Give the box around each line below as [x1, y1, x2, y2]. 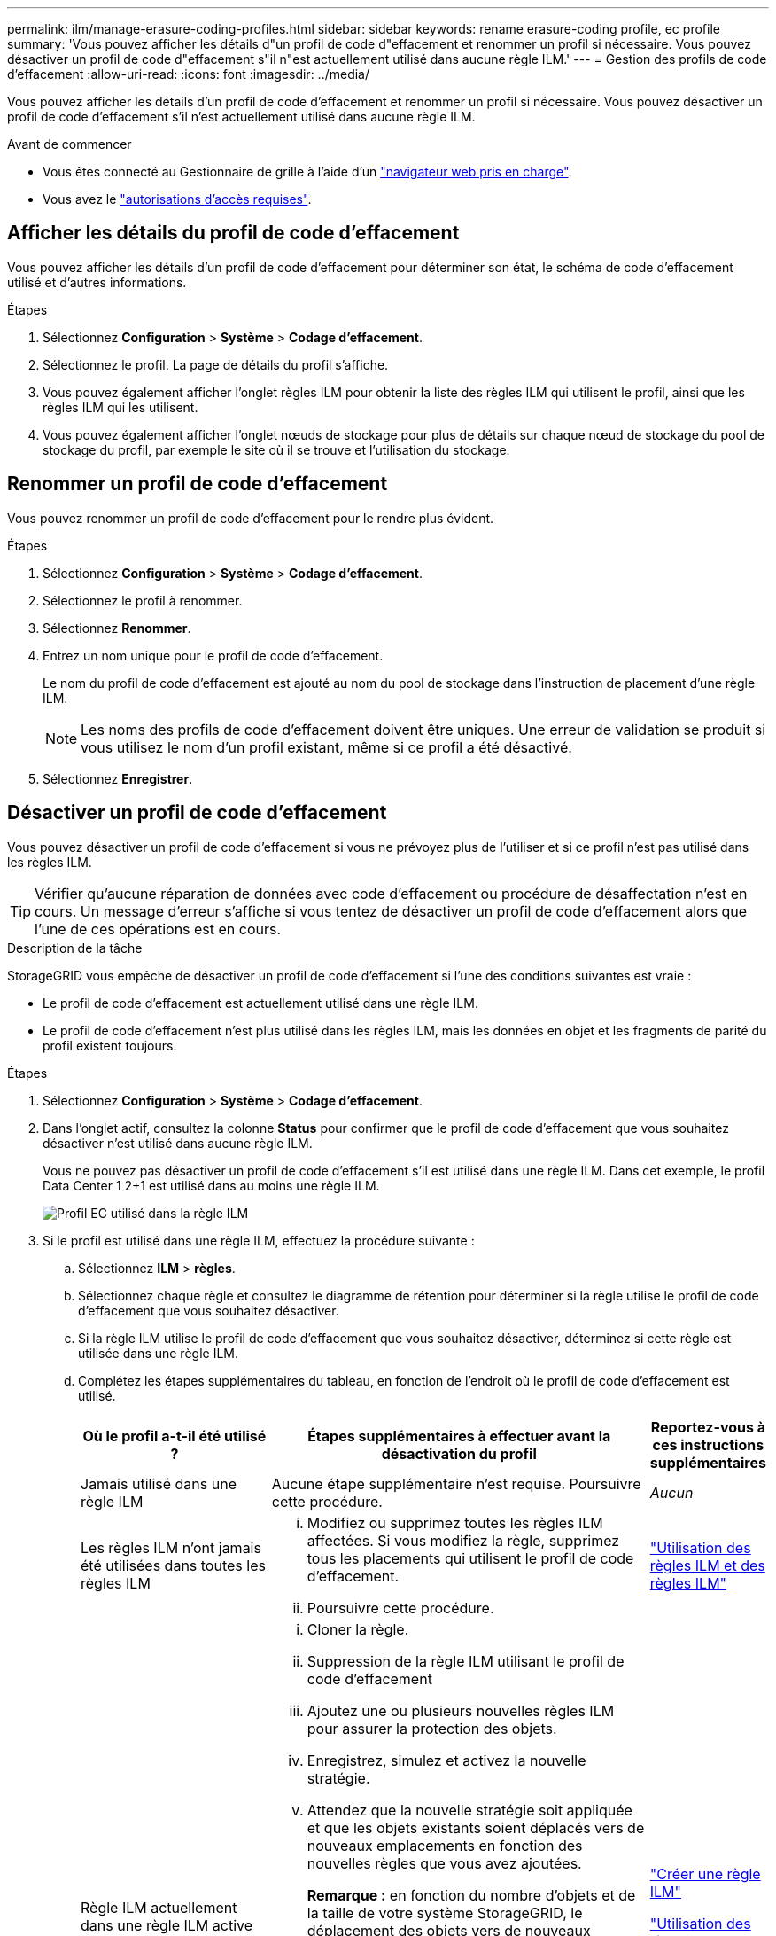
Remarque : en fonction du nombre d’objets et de [307, 1885, 636, 1904]
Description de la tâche [7, 940, 143, 956]
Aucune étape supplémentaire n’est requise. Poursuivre [271, 1474, 641, 1493]
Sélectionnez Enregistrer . [43, 770, 193, 786]
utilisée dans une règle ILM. [78, 1345, 238, 1361]
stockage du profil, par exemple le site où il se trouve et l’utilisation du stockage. [43, 441, 510, 457]
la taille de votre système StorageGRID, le [307, 1903, 583, 1922]
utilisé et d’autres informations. [7, 274, 187, 290]
